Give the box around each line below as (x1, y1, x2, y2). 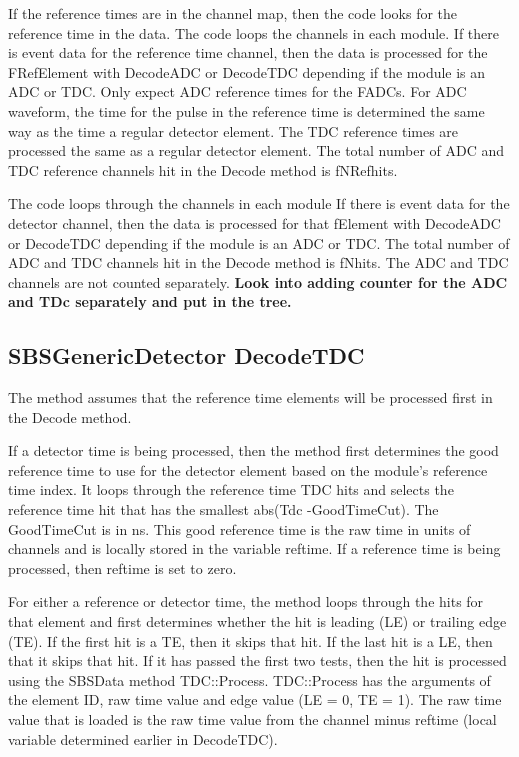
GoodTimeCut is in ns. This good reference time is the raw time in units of (8, 518, 471, 539)
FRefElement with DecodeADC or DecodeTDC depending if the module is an (8, 61, 486, 82)
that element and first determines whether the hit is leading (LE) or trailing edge (8, 611, 507, 632)
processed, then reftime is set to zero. (8, 557, 237, 578)
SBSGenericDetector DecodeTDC (8, 340, 365, 371)
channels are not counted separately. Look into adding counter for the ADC (8, 271, 508, 292)
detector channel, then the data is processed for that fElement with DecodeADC (8, 212, 501, 233)
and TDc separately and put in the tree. (8, 291, 292, 312)
